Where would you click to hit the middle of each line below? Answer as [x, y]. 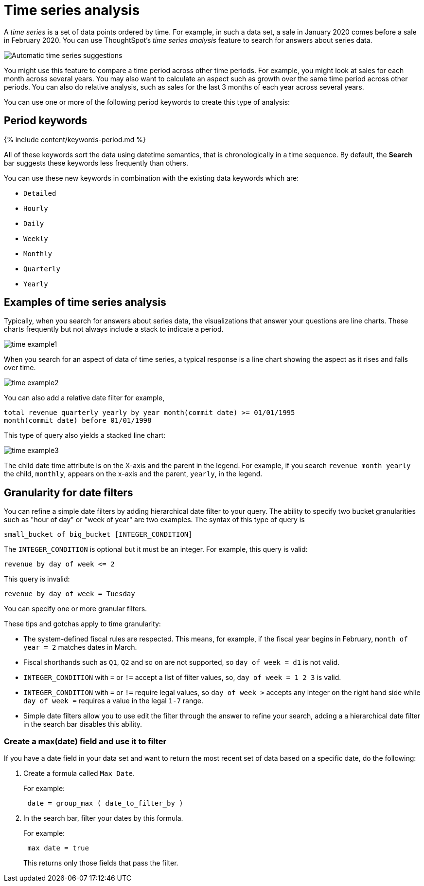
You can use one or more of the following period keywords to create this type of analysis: [147, 102]
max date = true [58, 848]
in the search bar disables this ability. [83, 724]
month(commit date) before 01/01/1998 [78, 421]
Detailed [40, 193]
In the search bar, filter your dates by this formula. [103, 818]
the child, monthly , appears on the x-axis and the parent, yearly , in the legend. [133, 474]
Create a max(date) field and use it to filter [85, 741]
